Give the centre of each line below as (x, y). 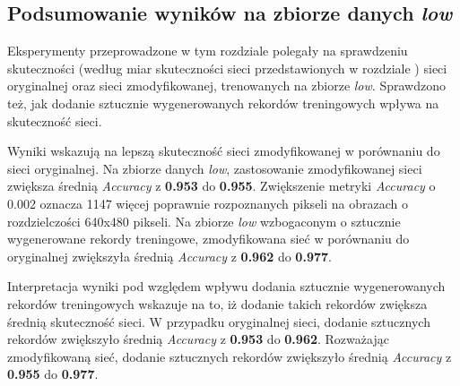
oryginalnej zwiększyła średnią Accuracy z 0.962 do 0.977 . (169, 256)
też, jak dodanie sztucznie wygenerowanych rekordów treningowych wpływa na (223, 103)
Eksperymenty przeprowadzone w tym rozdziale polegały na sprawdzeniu (208, 51)
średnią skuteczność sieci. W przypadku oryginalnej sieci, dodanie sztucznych (219, 321)
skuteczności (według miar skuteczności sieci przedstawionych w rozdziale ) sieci (227, 68)
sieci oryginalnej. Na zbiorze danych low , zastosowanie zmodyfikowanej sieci (215, 168)
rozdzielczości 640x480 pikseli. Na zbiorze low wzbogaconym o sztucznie (204, 221)
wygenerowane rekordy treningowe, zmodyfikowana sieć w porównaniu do (208, 239)
